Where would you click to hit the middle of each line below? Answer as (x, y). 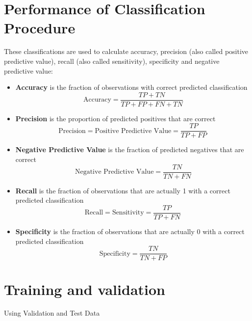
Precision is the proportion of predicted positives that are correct (115, 118)
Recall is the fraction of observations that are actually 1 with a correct (123, 190)
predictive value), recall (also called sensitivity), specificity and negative (112, 61)
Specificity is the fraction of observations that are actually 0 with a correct (130, 231)
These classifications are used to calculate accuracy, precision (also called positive (126, 51)
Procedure (40, 28)
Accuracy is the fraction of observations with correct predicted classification (131, 87)
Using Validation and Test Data (52, 313)
